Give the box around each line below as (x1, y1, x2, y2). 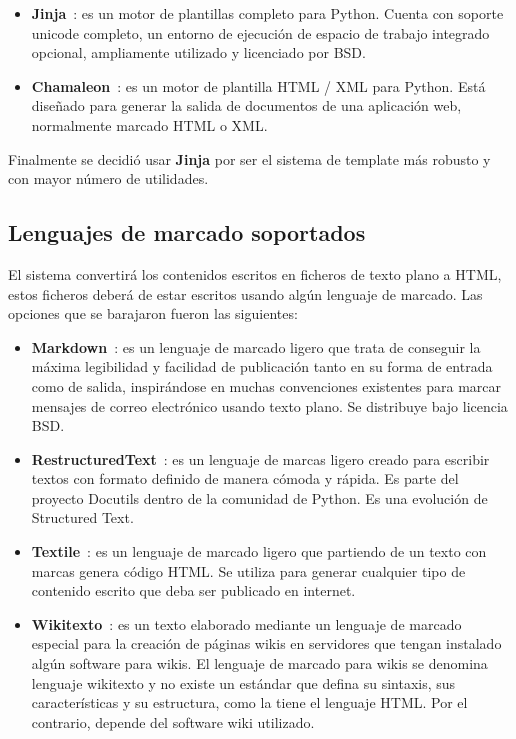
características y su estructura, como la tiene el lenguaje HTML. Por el (31, 692, 468, 713)
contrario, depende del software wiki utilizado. (31, 711, 315, 732)
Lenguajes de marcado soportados (8, 217, 366, 248)
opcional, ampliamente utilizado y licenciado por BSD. (31, 42, 366, 63)
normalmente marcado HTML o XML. (31, 114, 268, 135)
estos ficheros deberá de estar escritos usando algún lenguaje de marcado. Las (8, 283, 483, 304)
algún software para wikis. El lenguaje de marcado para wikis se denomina (31, 653, 488, 674)
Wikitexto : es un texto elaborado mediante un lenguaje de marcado (31, 613, 462, 634)
